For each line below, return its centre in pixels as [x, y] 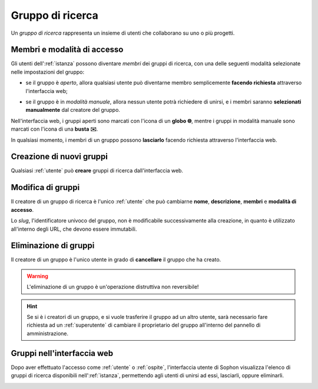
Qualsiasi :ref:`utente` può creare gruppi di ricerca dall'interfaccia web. [97, 171]
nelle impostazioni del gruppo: [48, 72]
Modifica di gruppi [45, 187]
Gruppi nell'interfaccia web [62, 353]
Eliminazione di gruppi [53, 246]
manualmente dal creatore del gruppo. [73, 110]
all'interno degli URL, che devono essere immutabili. [74, 229]
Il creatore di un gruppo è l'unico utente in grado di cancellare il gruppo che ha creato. [116, 260]
